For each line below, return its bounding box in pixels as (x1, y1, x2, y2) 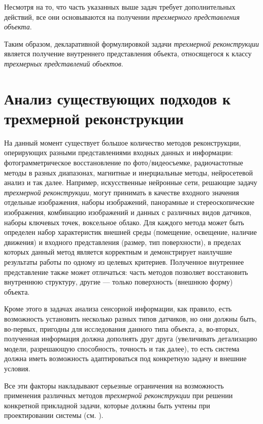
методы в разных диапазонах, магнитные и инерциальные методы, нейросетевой (4, 167, 253, 178)
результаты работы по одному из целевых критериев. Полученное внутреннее (4, 257, 244, 267)
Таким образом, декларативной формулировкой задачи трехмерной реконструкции (4, 38, 259, 49)
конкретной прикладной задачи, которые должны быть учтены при (4, 400, 210, 410)
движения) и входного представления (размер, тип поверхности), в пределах (4, 236, 241, 247)
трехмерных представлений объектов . (4, 58, 123, 68)
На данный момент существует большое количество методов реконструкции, (4, 137, 241, 148)
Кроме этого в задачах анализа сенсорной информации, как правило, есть (4, 303, 232, 314)
